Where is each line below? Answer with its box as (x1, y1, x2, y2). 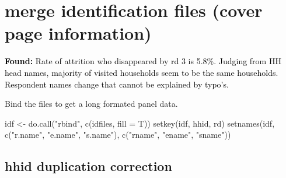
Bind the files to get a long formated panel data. (5, 97, 178, 110)
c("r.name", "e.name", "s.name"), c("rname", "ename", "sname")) (5, 128, 231, 141)
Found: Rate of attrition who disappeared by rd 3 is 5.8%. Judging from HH (5, 55, 281, 67)
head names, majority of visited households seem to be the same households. (5, 66, 278, 78)
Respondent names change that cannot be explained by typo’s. (5, 78, 229, 90)
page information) (5, 21, 152, 45)
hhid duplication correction (5, 157, 172, 175)
